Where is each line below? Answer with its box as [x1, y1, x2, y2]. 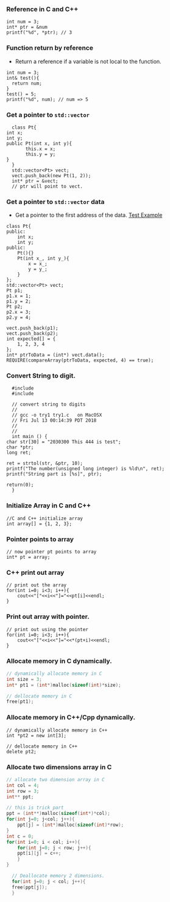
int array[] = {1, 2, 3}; [6, 520, 72, 527]
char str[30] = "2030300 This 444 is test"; [6, 439, 121, 445]
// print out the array [6, 582, 67, 588]
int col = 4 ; [6, 782, 40, 789]
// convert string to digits [12, 401, 86, 407]
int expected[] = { [6, 336, 56, 342]
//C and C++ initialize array [6, 515, 83, 521]
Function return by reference [6, 44, 93, 52]
